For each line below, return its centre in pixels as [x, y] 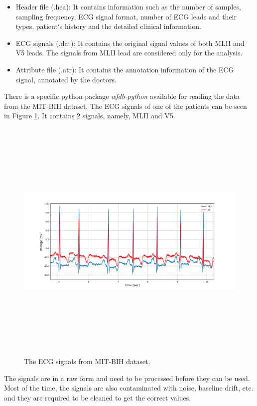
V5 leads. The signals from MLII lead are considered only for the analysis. [129, 53]
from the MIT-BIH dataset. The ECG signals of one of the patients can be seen [126, 106]
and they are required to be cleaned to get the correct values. [98, 397]
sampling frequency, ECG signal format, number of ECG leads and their [126, 16]
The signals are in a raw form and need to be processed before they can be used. [127, 378]
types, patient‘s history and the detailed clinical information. [108, 26]
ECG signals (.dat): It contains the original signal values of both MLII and [130, 43]
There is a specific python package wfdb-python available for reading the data [122, 96]
